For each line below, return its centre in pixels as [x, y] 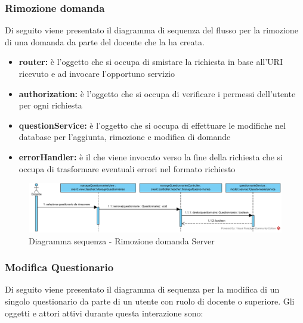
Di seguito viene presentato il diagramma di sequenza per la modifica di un [142, 289]
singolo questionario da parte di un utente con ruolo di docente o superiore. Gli [150, 301]
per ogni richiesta [50, 105]
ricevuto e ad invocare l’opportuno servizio [97, 73]
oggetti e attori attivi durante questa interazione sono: [104, 313]
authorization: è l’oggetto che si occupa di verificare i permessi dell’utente [157, 93]
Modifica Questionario [59, 267]
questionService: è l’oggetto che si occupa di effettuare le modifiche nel [152, 125]
